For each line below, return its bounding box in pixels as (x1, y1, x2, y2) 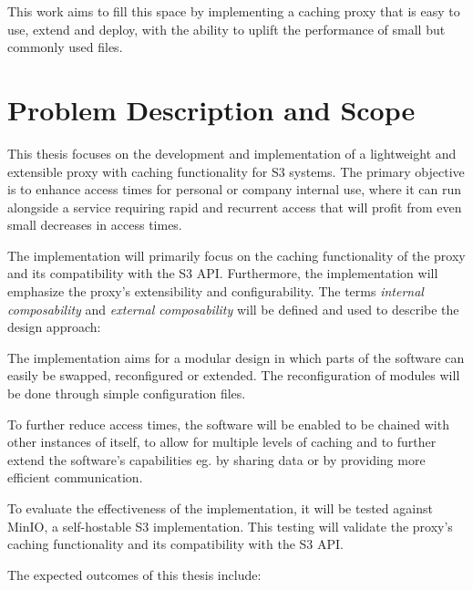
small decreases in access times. (7, 215, 182, 234)
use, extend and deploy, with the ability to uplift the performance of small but (7, 19, 446, 38)
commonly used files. (7, 37, 123, 57)
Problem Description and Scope (7, 90, 416, 128)
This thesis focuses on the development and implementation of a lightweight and (7, 143, 457, 162)
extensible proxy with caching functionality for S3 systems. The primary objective (7, 161, 465, 181)
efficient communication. (7, 468, 143, 487)
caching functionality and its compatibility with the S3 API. (7, 534, 344, 554)
